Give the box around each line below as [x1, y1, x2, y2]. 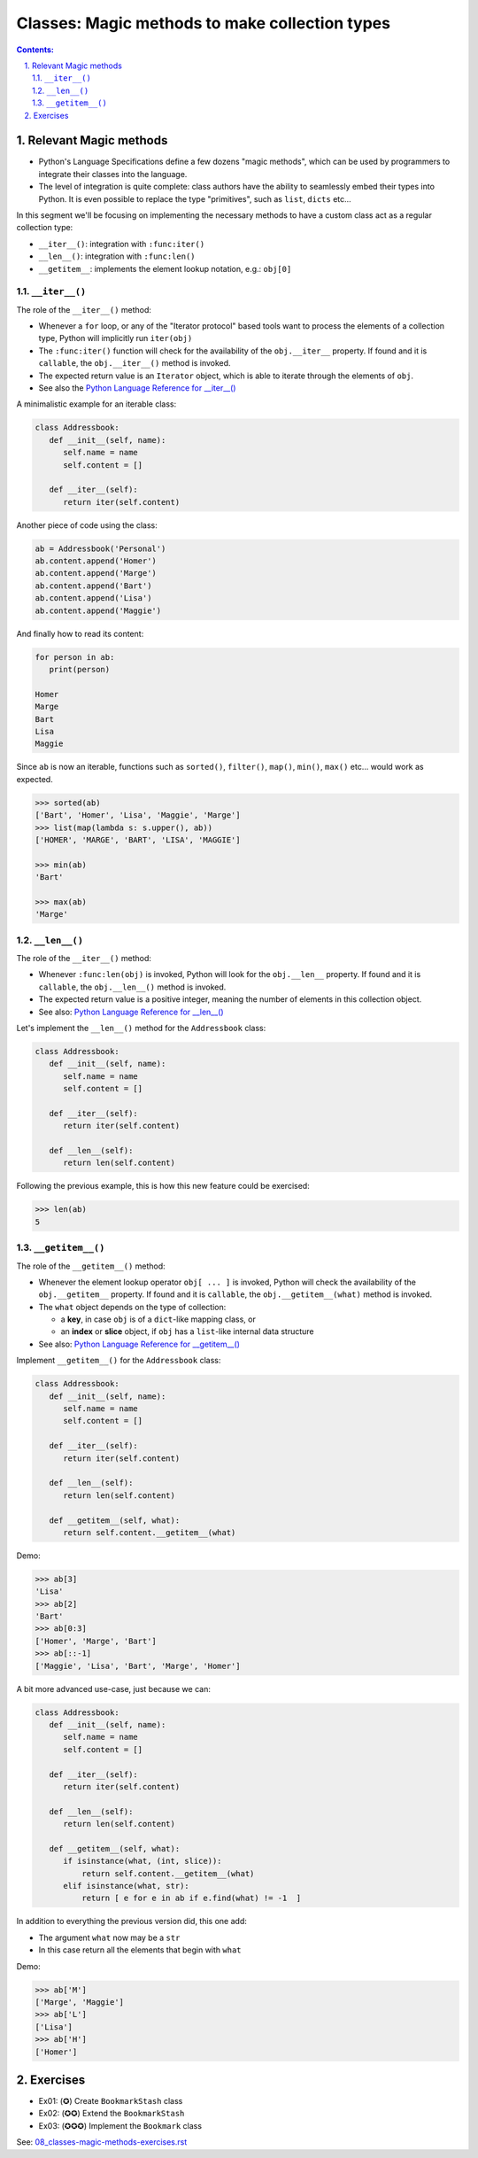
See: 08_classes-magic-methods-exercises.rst [16, 2137, 188, 2147]
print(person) [49, 664, 111, 675]
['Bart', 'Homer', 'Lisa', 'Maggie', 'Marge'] [35, 811, 241, 820]
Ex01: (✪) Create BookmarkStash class [38, 2096, 183, 2107]
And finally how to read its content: [16, 628, 144, 639]
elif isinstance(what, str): [63, 1881, 189, 1891]
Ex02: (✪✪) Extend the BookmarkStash [38, 2108, 185, 2119]
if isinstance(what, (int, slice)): [63, 1856, 222, 1867]
